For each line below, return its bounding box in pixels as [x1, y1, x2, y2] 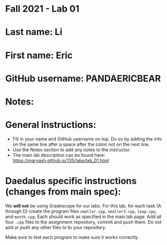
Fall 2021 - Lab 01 [5, 3, 79, 15]
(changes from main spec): [5, 186, 121, 198]
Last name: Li [5, 26, 62, 38]
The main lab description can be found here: [12, 152, 105, 158]
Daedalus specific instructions [5, 176, 137, 187]
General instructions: [5, 119, 97, 131]
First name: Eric [5, 49, 73, 61]
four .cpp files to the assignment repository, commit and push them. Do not [5, 219, 162, 225]
